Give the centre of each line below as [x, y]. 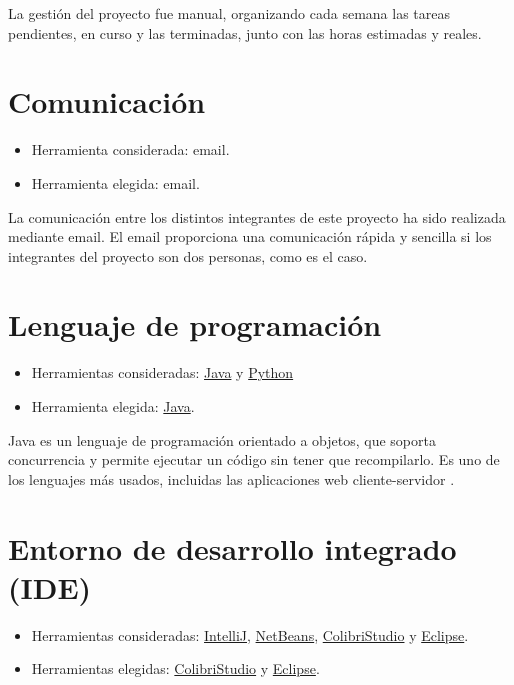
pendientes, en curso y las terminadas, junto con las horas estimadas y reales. [245, 32]
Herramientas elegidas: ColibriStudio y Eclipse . [175, 668]
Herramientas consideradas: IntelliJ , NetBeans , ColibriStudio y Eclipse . [250, 634]
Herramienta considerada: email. [130, 149]
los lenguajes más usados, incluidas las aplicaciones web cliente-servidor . [231, 478]
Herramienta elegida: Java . [113, 406]
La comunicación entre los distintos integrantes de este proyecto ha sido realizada [257, 216]
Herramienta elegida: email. [115, 182]
